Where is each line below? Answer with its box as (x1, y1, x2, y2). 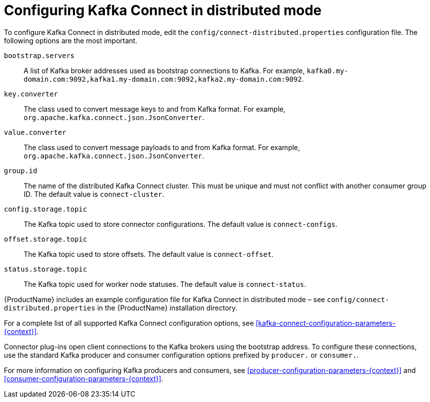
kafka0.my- (306, 66, 349, 75)
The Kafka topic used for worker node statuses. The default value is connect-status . (24, 279, 306, 288)
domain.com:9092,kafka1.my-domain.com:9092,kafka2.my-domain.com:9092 (24, 75, 302, 83)
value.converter (4, 128, 66, 136)
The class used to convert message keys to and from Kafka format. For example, (24, 104, 286, 113)
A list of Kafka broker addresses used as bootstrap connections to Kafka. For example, (24, 66, 305, 75)
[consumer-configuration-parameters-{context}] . (4, 374, 164, 383)
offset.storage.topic (4, 235, 87, 243)
